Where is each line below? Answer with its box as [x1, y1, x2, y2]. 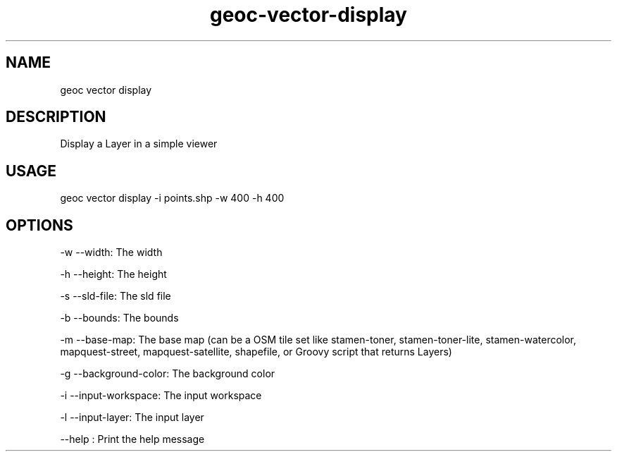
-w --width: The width [60, 246, 163, 259]
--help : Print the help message [60, 433, 205, 446]
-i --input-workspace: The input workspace [60, 389, 262, 402]
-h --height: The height [60, 268, 167, 281]
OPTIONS [6, 216, 73, 234]
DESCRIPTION [6, 108, 106, 126]
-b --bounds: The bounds [60, 312, 179, 324]
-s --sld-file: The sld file [60, 290, 171, 303]
